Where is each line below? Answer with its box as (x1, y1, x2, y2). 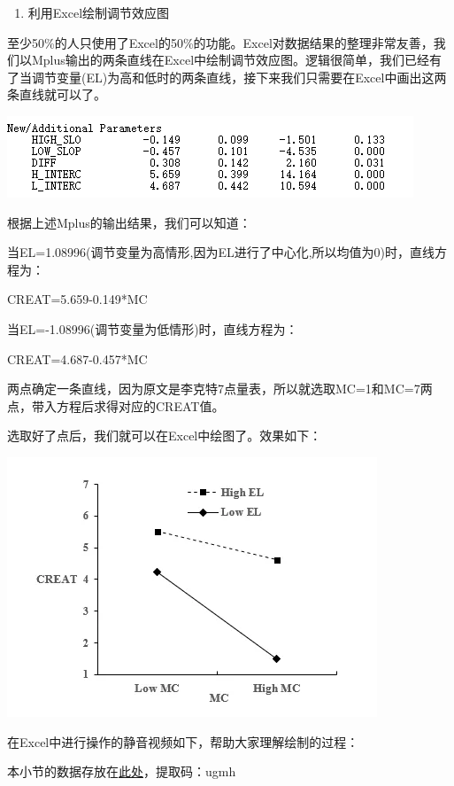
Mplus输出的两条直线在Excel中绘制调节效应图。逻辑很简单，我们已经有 (31, 51, 442, 69)
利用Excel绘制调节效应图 (27, 4, 170, 21)
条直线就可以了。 (7, 85, 106, 104)
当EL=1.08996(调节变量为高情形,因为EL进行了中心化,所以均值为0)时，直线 (7, 243, 435, 261)
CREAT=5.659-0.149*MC (7, 290, 148, 308)
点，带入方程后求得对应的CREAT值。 (7, 396, 225, 415)
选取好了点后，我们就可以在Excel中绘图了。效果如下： (7, 426, 322, 445)
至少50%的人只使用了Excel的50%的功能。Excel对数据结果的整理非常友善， (7, 33, 434, 51)
